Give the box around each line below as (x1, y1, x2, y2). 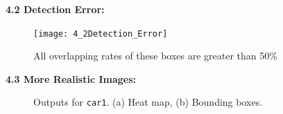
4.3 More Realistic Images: (6, 71, 137, 86)
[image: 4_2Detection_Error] (33, 28, 168, 39)
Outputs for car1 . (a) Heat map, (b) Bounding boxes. (33, 95, 263, 109)
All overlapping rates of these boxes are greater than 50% (33, 48, 277, 63)
